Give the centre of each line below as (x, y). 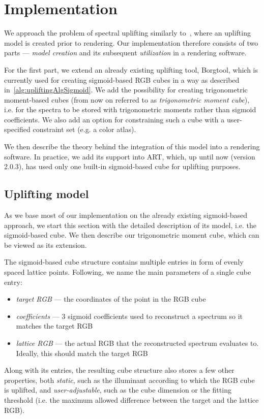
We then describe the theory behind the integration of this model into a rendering (132, 147)
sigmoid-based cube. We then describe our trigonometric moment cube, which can (132, 235)
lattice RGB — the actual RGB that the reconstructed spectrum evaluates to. (137, 343)
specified (17, 129)
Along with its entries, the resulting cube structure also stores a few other (119, 370)
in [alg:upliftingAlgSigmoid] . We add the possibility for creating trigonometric (126, 90)
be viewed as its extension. (46, 245)
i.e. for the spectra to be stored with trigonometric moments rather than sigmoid (130, 109)
